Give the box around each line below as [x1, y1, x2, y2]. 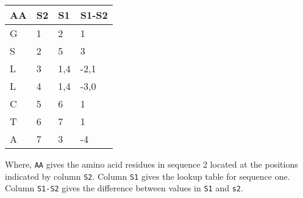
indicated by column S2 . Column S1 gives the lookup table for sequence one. [5, 169, 290, 182]
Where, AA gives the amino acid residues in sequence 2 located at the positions [5, 158, 298, 170]
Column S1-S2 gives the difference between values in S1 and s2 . [5, 182, 243, 194]
